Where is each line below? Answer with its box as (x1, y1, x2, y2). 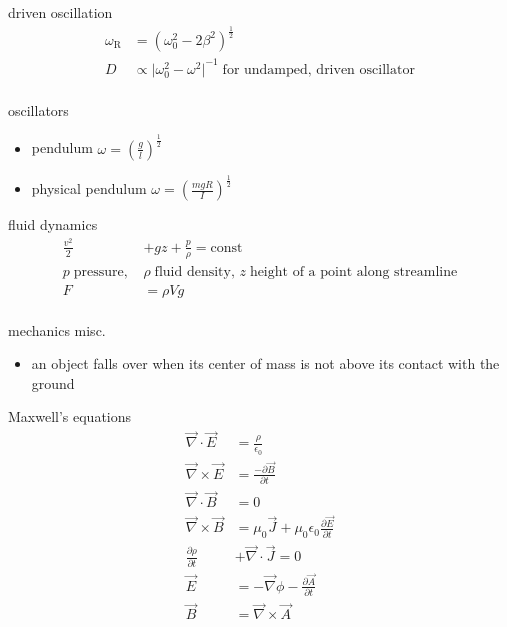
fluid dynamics (8, 214, 98, 235)
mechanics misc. (8, 319, 106, 340)
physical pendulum (31, 178, 147, 199)
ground (31, 372, 75, 393)
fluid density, (154, 264, 235, 279)
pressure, (73, 264, 128, 279)
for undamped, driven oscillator (222, 62, 415, 77)
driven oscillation (8, 2, 113, 22)
